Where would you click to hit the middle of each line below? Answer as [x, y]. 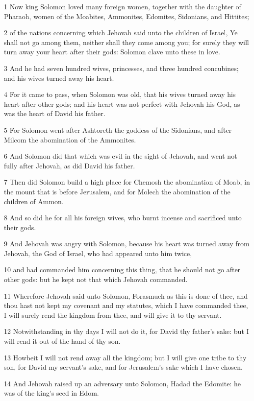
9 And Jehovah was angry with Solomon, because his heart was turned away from [127, 244]
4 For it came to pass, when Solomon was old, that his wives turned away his [120, 94]
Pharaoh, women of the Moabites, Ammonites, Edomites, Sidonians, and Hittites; [127, 16]
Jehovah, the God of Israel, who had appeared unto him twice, [98, 253]
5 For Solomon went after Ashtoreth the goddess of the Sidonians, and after [118, 130]
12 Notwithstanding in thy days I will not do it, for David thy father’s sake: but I [127, 331]
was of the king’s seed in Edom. [51, 393]
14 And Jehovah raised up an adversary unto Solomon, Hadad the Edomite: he [122, 383]
